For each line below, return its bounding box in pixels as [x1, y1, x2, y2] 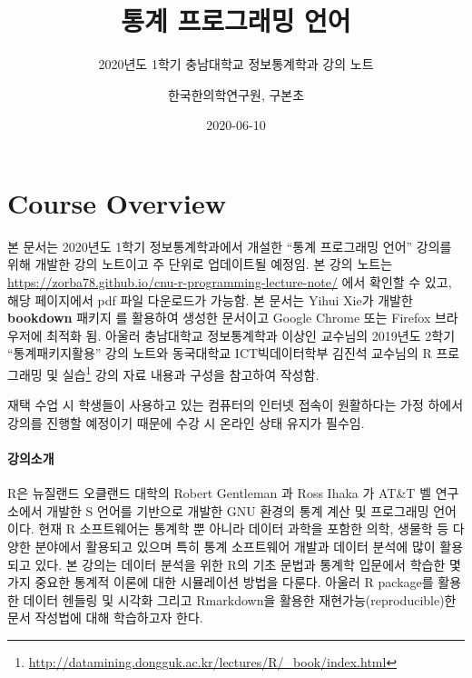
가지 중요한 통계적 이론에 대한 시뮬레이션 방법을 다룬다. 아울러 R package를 [7, 573, 434, 592]
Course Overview [7, 184, 226, 221]
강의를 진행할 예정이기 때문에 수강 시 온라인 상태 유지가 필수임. [7, 413, 365, 432]
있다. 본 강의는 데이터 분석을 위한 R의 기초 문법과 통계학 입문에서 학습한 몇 [34, 554, 461, 573]
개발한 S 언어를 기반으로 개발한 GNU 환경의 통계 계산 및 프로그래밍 [46, 501, 429, 520]
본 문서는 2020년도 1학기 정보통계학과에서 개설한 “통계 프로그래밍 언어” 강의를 [7, 236, 452, 255]
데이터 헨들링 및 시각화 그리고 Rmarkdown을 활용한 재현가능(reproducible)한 [23, 590, 457, 609]
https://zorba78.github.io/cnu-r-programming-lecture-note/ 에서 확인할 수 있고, [7, 273, 452, 292]
